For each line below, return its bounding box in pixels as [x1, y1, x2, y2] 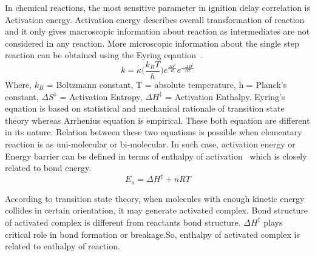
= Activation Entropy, [59, 90, 143, 103]
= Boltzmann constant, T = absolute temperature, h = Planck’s [46, 78, 287, 91]
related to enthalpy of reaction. [5, 240, 120, 252]
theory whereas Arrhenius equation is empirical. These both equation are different [5, 113, 310, 126]
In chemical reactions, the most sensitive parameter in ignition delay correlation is [5, 1, 310, 13]
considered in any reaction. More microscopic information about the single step [5, 36, 299, 49]
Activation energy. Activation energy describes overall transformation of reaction [5, 13, 305, 25]
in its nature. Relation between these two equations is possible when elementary [5, 126, 302, 138]
